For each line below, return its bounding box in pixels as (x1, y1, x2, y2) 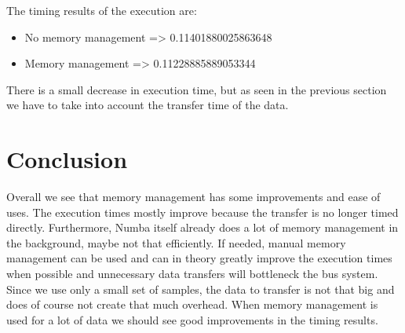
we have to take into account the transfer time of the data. (6, 97, 289, 113)
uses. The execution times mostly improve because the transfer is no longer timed (6, 203, 399, 220)
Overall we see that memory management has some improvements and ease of (6, 188, 381, 205)
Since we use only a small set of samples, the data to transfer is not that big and (6, 280, 395, 297)
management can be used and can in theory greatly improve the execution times (6, 250, 392, 266)
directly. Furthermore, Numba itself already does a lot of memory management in (6, 219, 399, 236)
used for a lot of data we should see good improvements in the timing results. (6, 311, 378, 328)
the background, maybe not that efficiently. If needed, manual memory (6, 234, 346, 251)
